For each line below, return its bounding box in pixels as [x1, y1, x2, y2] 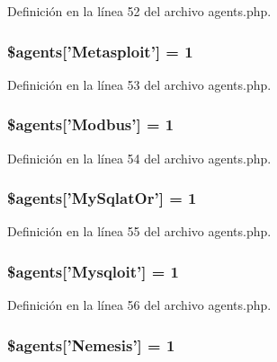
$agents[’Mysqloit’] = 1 [7, 260, 179, 282]
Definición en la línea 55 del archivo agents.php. [7, 222, 272, 241]
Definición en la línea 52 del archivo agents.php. [7, 2, 272, 20]
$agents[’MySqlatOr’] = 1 [7, 187, 197, 209]
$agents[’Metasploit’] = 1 [7, 40, 193, 62]
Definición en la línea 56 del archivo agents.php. [7, 296, 272, 314]
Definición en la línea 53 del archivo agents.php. [7, 75, 272, 93]
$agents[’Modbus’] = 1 [7, 113, 174, 136]
